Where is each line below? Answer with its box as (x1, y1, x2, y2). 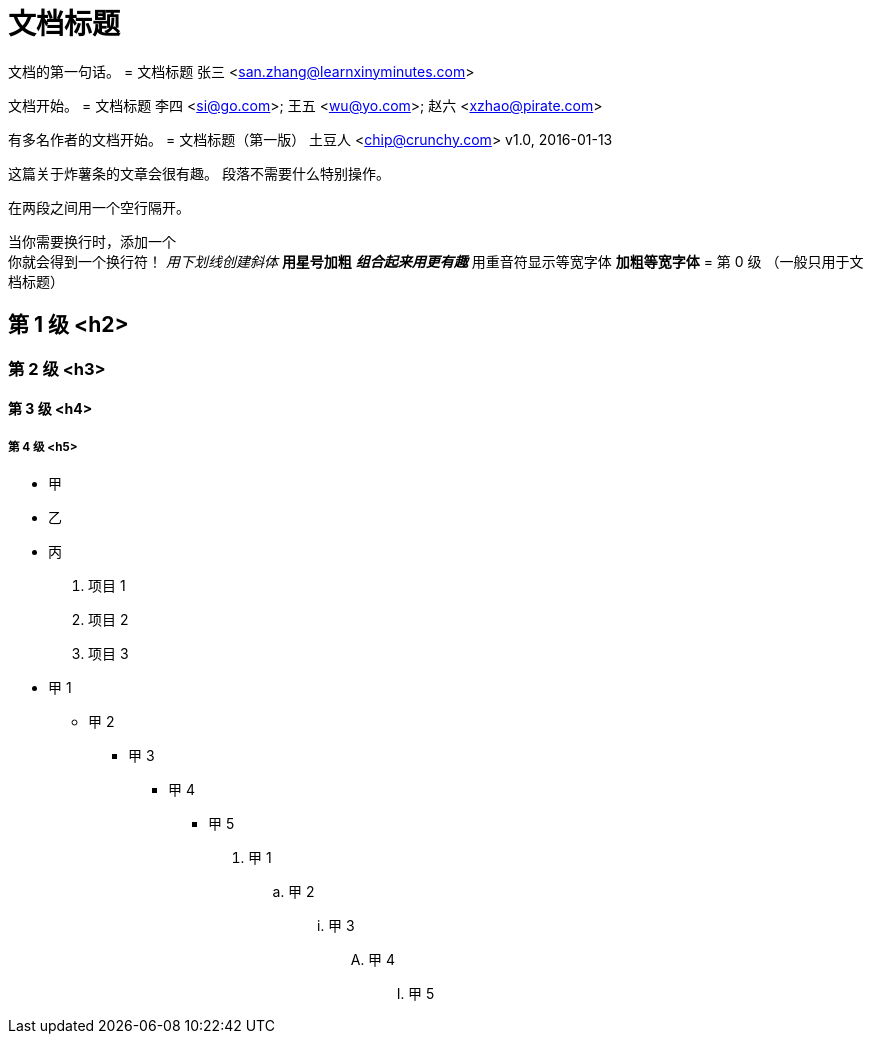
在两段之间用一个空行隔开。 (8, 198, 190, 216)
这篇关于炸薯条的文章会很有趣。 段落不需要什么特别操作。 (8, 164, 390, 182)
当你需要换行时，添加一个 (8, 232, 176, 250)
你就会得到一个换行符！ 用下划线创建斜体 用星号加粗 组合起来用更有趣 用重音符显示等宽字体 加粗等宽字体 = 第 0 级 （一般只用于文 (8, 252, 864, 270)
